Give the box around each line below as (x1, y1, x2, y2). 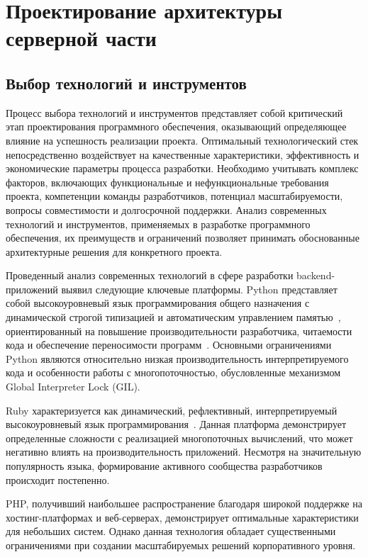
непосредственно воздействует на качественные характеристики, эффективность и (6, 147, 359, 162)
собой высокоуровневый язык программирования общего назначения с (6, 296, 310, 310)
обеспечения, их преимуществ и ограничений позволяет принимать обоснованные (6, 230, 359, 245)
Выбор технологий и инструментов (6, 72, 247, 94)
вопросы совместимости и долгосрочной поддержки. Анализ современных (6, 202, 327, 217)
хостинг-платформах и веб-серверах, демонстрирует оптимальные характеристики (6, 510, 359, 524)
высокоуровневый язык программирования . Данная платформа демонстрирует (6, 417, 347, 432)
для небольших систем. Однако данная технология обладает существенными (6, 524, 336, 539)
